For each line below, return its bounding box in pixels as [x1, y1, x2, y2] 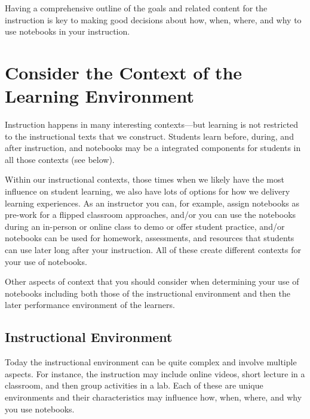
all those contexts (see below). [5, 153, 115, 165]
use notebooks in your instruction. [5, 25, 130, 38]
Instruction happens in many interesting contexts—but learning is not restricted [5, 118, 299, 131]
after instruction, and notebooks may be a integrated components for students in [5, 141, 301, 154]
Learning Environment [5, 84, 195, 108]
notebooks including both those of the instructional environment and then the [5, 286, 290, 299]
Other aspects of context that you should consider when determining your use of [5, 275, 299, 288]
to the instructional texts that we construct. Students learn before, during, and [5, 130, 294, 142]
